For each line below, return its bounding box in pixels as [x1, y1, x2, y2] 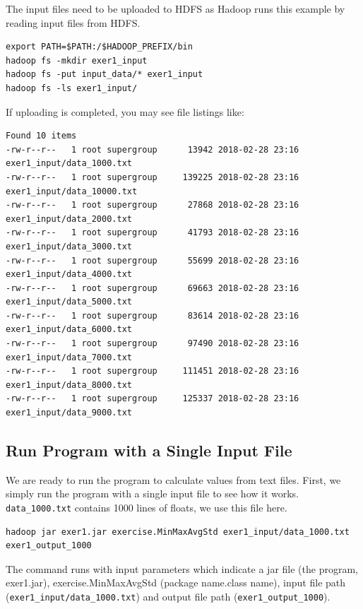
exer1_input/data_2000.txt [6, 213, 132, 224]
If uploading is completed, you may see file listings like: [6, 104, 244, 119]
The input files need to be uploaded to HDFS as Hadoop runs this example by [6, 1, 345, 16]
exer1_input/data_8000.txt [6, 379, 132, 390]
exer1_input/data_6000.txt [6, 324, 132, 335]
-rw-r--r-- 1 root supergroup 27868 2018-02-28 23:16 [6, 200, 299, 211]
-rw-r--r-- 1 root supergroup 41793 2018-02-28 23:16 [6, 227, 299, 238]
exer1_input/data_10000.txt [6, 186, 138, 196]
